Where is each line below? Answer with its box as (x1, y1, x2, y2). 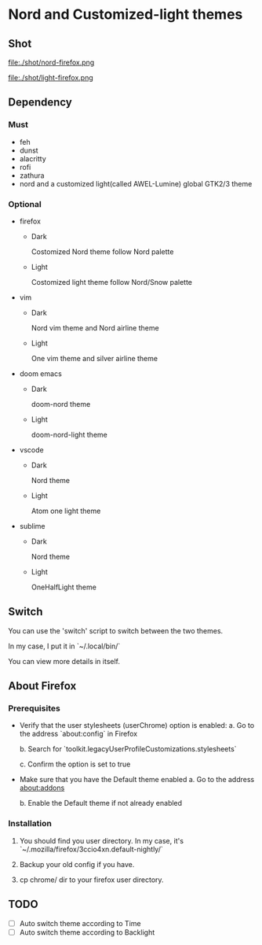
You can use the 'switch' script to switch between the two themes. (8, 626, 224, 635)
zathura (19, 171, 45, 180)
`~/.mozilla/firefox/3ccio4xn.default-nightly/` (19, 844, 163, 854)
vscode (19, 445, 45, 454)
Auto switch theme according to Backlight (19, 927, 155, 937)
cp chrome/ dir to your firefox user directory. (19, 875, 164, 884)
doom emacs (19, 368, 63, 378)
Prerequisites (8, 703, 60, 714)
